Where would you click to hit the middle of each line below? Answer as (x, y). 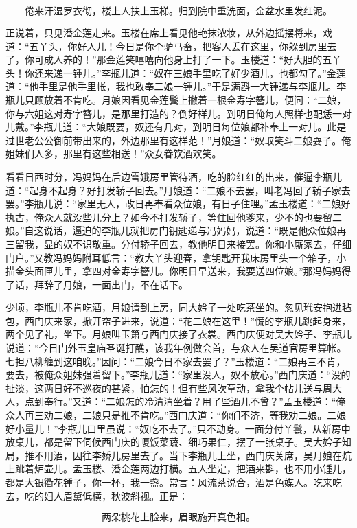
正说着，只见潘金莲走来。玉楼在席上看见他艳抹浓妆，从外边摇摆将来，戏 (169, 32)
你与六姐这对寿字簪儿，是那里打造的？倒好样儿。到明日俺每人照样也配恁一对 (178, 113)
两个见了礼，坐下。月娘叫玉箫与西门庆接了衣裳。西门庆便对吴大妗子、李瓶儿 (178, 334)
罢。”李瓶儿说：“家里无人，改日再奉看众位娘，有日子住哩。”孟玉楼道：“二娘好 (178, 204)
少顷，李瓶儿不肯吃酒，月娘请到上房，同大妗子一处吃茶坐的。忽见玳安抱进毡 (178, 307)
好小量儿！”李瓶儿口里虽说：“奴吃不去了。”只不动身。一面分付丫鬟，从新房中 (178, 428)
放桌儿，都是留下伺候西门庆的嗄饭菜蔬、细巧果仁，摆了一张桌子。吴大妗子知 (178, 442)
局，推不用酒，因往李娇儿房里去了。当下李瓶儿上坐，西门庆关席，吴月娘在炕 (178, 455)
